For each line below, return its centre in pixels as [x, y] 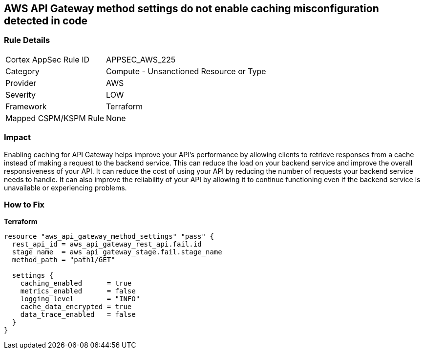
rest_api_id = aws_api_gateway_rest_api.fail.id [107, 244]
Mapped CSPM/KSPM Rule [55, 118]
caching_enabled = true [76, 283]
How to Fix [24, 204]
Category [22, 71]
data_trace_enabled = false [78, 315]
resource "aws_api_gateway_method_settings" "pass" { [109, 237]
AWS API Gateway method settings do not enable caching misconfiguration [191, 9]
